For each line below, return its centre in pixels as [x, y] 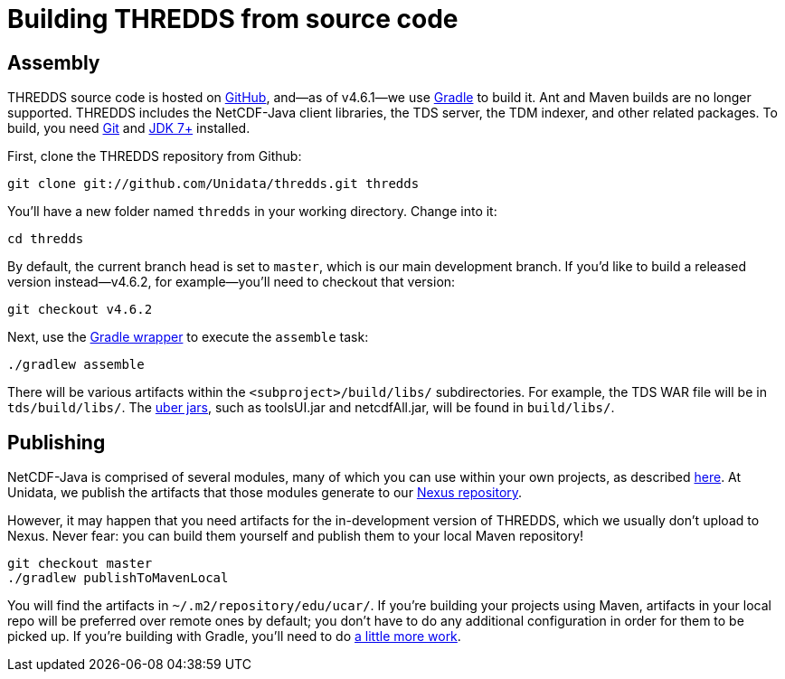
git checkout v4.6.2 [80, 310]
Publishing [57, 442]
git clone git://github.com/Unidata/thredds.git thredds [213, 184]
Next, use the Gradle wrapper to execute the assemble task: [188, 337]
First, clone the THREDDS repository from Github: [155, 156]
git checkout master [80, 564]
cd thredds [46, 239]
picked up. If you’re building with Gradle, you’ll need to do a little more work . [234, 637]
